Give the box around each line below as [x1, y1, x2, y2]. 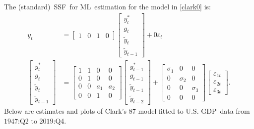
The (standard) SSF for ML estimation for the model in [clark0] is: [4, 1, 211, 11]
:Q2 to [18, 115, 37, 126]
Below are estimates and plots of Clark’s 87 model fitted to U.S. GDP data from [4, 106, 250, 116]
